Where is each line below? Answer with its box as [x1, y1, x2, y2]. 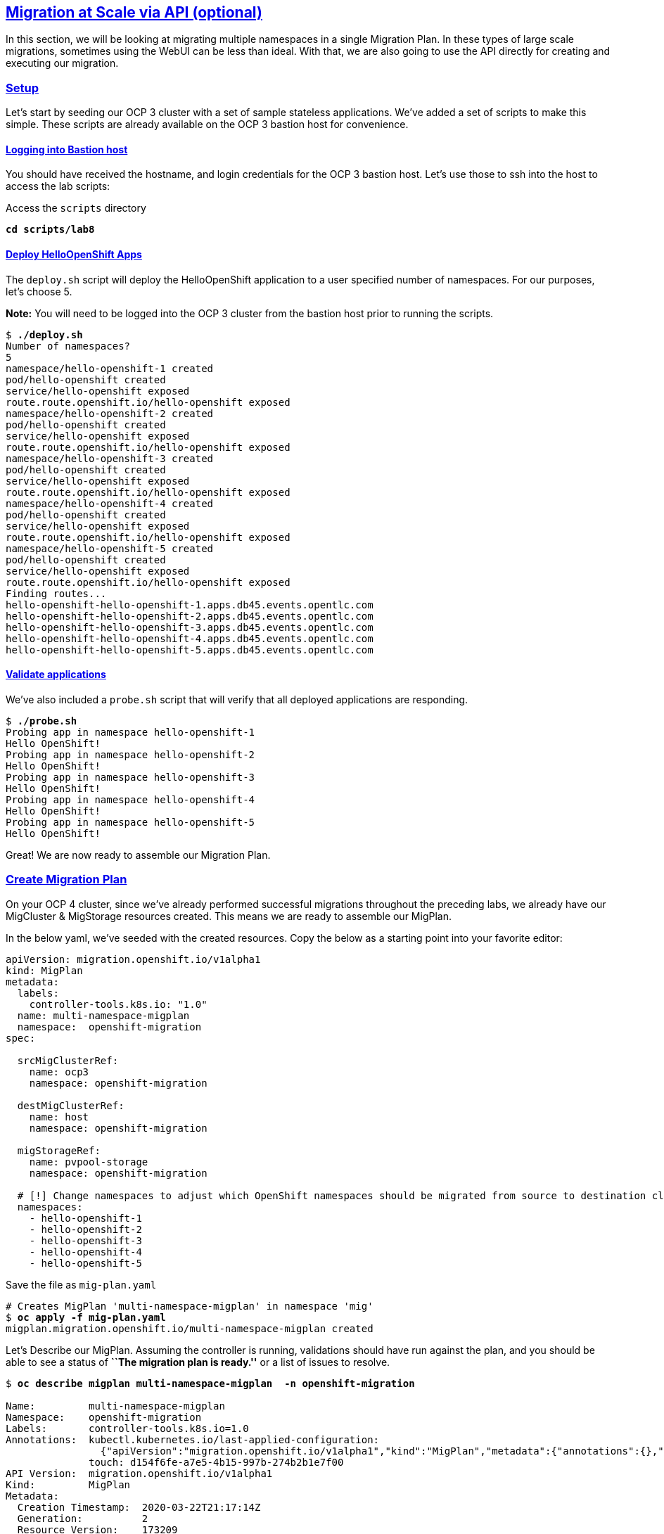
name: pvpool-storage [29, 1156, 148, 1168]
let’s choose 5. [6, 285, 72, 298]
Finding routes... [6, 587, 107, 599]
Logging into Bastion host [6, 143, 128, 155]
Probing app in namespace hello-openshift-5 [6, 816, 255, 828]
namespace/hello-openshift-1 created [6, 362, 214, 374]
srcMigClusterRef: [17, 1054, 119, 1066]
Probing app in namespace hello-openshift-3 [6, 771, 255, 783]
